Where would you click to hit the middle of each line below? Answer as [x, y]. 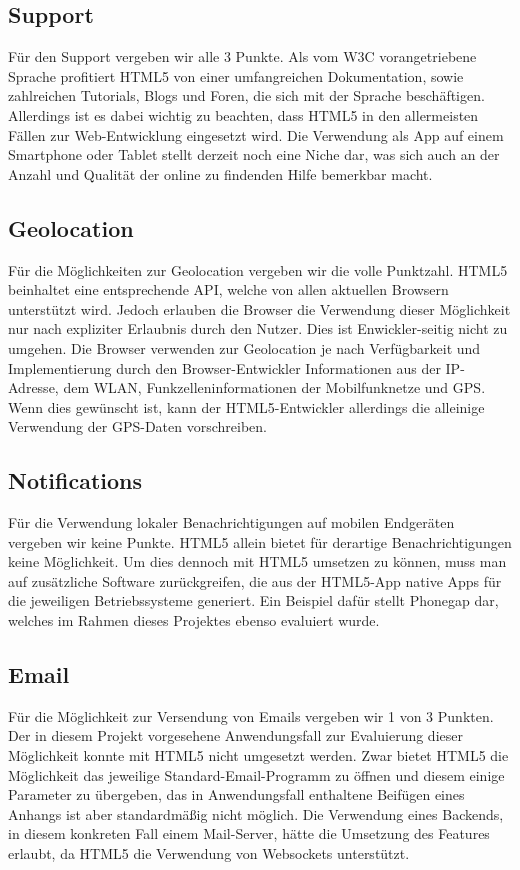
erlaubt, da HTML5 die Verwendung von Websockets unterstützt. [209, 853]
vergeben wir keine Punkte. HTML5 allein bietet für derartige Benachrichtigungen [260, 541]
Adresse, [33, 387]
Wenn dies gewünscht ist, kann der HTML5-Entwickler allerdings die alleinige [246, 406]
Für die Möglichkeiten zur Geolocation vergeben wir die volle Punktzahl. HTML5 [258, 269]
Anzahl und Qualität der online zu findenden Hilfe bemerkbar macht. [220, 173]
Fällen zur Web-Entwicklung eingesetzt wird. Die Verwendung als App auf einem [256, 134]
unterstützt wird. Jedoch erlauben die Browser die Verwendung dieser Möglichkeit [259, 308]
